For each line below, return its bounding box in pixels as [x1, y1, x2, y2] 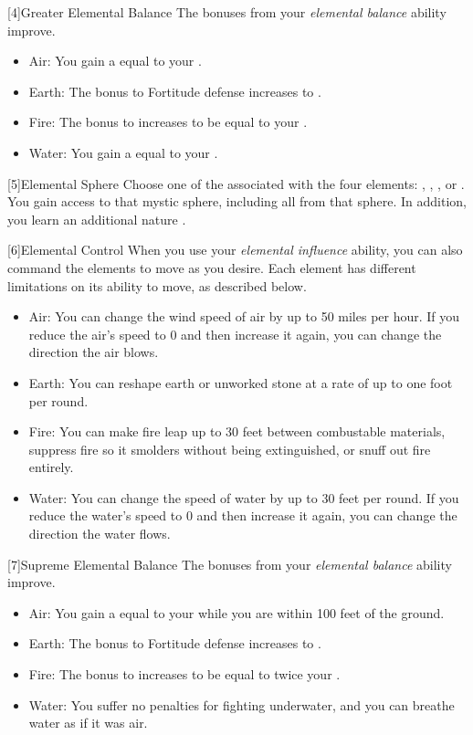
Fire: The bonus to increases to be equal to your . [28, 112, 308, 131]
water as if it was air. [28, 713, 148, 732]
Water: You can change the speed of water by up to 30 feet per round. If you [28, 488, 459, 507]
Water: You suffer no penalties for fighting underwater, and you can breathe [28, 695, 455, 714]
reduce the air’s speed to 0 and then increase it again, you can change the [28, 324, 442, 343]
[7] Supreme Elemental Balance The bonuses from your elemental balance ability [7, 554, 452, 573]
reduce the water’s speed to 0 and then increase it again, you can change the [28, 506, 457, 525]
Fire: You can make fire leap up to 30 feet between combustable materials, [28, 422, 446, 441]
